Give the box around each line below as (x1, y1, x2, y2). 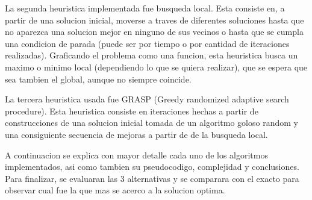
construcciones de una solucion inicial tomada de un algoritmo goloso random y (5, 116, 298, 129)
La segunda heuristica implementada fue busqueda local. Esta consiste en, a (5, 2, 285, 14)
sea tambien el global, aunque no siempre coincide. (5, 72, 192, 85)
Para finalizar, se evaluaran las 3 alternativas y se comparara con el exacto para (5, 172, 299, 184)
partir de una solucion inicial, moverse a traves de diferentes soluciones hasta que (5, 13, 304, 26)
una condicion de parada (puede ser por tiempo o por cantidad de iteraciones (5, 37, 290, 49)
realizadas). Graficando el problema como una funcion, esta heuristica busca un (5, 49, 298, 61)
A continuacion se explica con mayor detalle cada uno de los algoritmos (5, 148, 268, 161)
